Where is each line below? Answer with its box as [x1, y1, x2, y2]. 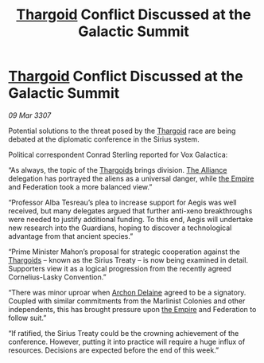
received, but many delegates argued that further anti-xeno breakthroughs [8, 205, 253, 216]
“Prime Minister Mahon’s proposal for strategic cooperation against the [8, 247, 240, 256]
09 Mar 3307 [8, 110, 52, 120]
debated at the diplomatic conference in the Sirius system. [8, 134, 200, 144]
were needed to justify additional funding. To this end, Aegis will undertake [8, 214, 254, 224]
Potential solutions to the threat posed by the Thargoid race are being [8, 126, 236, 135]
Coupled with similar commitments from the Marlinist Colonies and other [8, 296, 246, 306]
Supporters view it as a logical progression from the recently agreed [8, 263, 232, 273]
